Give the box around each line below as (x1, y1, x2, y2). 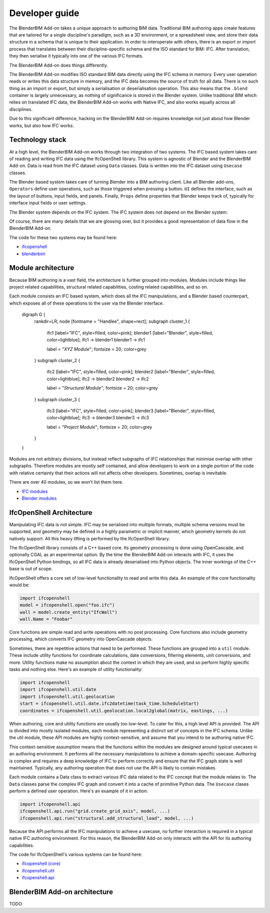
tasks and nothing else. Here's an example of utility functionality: (9, 666, 143, 672)
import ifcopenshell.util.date (19, 687, 97, 692)
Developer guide (9, 8, 79, 19)
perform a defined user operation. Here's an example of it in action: (9, 788, 148, 794)
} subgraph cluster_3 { (34, 396, 80, 402)
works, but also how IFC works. (9, 123, 74, 129)
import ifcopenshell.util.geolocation (19, 693, 115, 699)
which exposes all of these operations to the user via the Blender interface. (9, 300, 164, 306)
